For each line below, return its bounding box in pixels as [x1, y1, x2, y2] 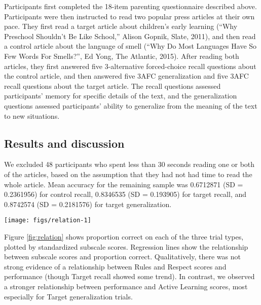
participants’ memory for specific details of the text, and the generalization [4, 90, 237, 101]
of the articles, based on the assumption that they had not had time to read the [4, 168, 252, 179]
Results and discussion [4, 135, 125, 151]
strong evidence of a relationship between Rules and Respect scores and [4, 261, 227, 272]
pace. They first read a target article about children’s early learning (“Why [4, 21, 238, 31]
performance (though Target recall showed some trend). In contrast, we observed [4, 271, 255, 282]
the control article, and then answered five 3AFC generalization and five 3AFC [4, 71, 249, 81]
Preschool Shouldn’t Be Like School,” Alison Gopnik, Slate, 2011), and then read [4, 30, 256, 41]
